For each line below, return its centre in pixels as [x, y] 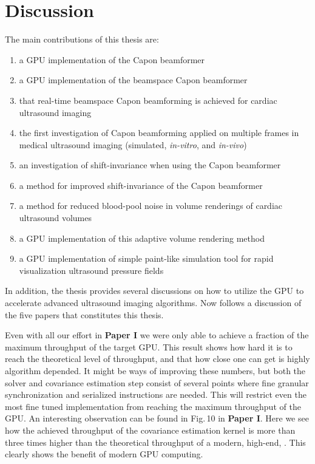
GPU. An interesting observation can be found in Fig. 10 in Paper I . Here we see [157, 418]
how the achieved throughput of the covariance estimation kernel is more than [150, 430]
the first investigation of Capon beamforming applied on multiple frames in [159, 133]
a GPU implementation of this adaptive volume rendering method [142, 238]
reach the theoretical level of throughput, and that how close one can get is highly [157, 359]
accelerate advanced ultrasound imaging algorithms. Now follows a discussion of [153, 303]
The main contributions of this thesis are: [82, 39]
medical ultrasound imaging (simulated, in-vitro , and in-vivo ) [133, 144]
